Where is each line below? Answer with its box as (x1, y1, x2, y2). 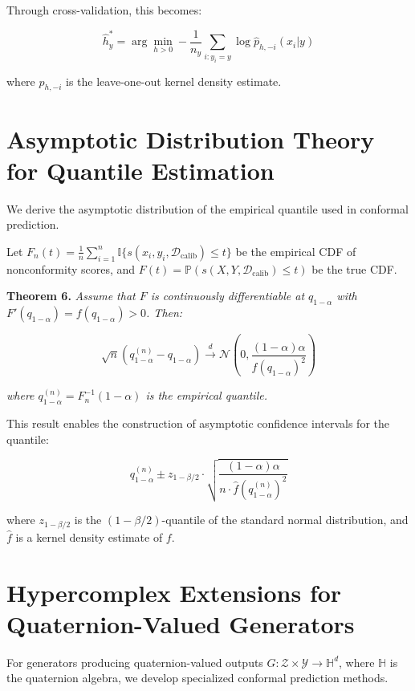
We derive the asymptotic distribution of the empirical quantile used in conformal (6, 200, 409, 217)
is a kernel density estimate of (15, 528, 163, 545)
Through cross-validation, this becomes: (6, 2, 202, 18)
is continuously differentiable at (150, 287, 305, 304)
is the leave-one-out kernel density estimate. (66, 72, 282, 89)
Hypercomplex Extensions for (6, 575, 342, 608)
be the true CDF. (311, 260, 397, 277)
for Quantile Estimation (6, 153, 275, 186)
